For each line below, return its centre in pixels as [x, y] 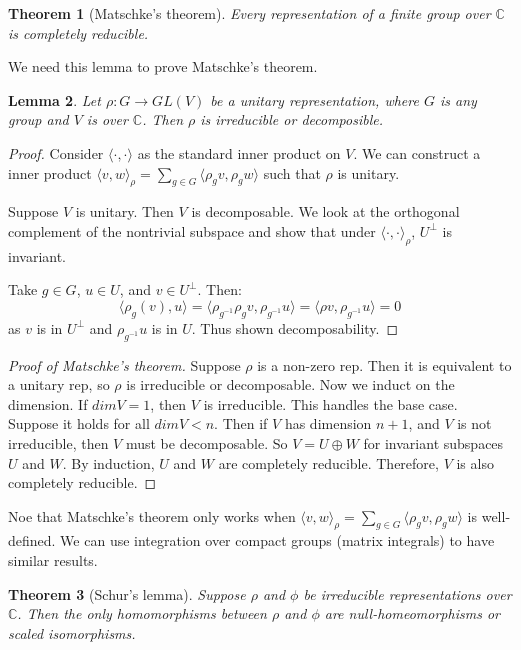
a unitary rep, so [59, 384]
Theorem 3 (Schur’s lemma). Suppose [127, 593]
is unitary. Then [124, 211]
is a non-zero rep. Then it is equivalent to [384, 364]
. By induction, [108, 462]
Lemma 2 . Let [54, 99]
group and [38, 119]
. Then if [241, 423]
